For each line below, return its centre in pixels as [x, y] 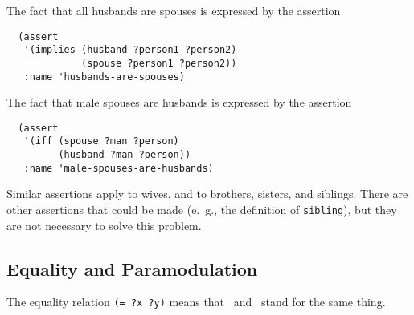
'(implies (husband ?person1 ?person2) [130, 50]
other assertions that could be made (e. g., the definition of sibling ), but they [202, 210]
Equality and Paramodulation [132, 268]
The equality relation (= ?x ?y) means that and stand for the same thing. [196, 302]
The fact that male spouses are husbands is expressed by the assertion [179, 102]
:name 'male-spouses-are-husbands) [119, 168]
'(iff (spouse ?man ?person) [101, 141]
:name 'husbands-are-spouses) [104, 77]
